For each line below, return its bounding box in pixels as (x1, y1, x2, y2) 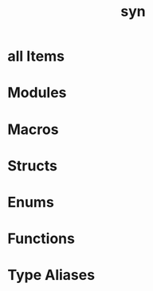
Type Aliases (7, 266, 96, 285)
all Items (7, 47, 65, 65)
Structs (7, 156, 57, 175)
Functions (7, 230, 75, 248)
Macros (7, 120, 59, 138)
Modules (7, 84, 67, 102)
